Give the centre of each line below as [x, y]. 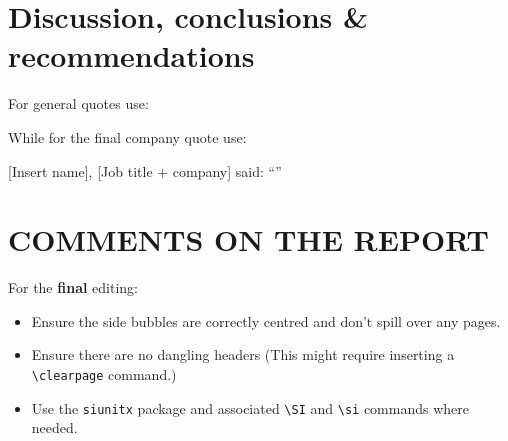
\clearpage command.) [104, 374]
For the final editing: [73, 287]
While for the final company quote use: [127, 136]
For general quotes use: [78, 103]
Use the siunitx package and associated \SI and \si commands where [250, 407]
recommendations [131, 55]
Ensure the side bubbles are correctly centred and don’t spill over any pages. [266, 320]
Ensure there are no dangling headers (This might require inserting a [243, 354]
